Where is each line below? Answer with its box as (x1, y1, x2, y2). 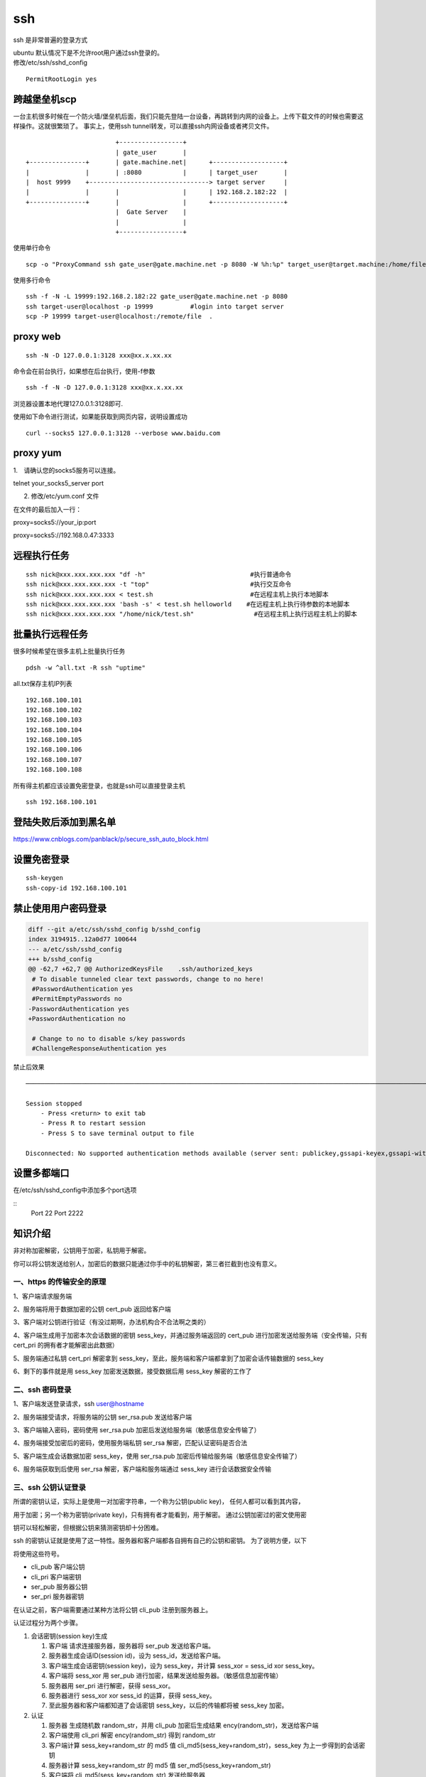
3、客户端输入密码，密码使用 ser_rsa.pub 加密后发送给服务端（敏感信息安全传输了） (13, 1425, 261, 1434)
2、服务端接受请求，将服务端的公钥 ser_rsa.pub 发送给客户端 (13, 1412, 192, 1421)
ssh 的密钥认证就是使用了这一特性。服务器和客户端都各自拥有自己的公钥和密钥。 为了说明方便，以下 (13, 1536, 307, 1545)
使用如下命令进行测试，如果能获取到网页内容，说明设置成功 (13, 412, 187, 421)
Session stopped (26, 1099, 82, 1107)
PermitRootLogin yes (26, 75, 97, 83)
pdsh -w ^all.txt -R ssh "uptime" (26, 663, 146, 672)
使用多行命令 (13, 276, 51, 284)
